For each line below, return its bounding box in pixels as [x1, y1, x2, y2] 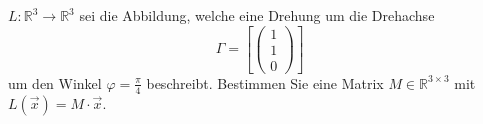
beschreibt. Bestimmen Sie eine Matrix [146, 72, 384, 93]
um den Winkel [8, 72, 102, 93]
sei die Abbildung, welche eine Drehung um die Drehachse [79, 5, 435, 25]
